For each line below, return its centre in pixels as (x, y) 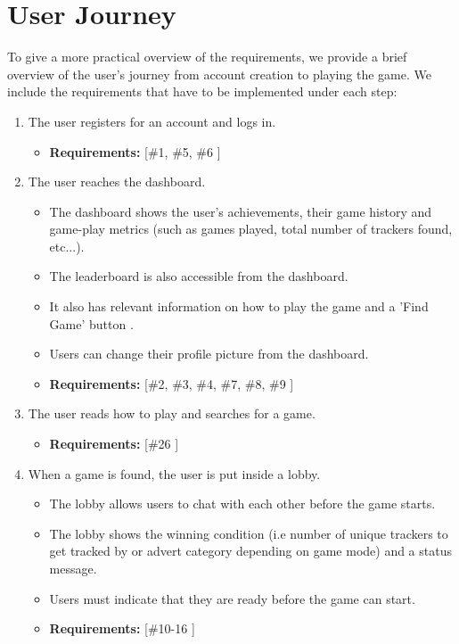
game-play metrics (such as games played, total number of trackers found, (251, 229)
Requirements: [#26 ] (114, 444)
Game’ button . (91, 323)
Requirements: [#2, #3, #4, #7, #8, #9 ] (172, 383)
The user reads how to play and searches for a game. (172, 413)
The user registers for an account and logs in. (152, 121)
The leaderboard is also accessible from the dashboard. (199, 276)
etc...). (67, 246)
